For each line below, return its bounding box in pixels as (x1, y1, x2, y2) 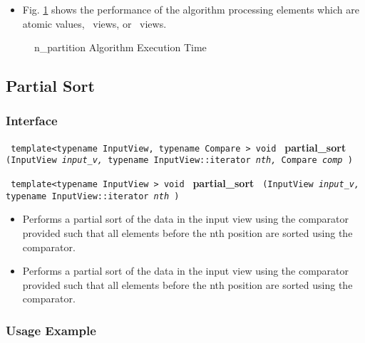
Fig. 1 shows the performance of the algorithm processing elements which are (22, 2, 359, 16)
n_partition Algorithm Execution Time (34, 40, 207, 55)
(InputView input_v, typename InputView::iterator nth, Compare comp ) (6, 155, 353, 166)
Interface (6, 112, 58, 130)
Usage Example (6, 321, 96, 339)
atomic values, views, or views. (22, 16, 167, 31)
